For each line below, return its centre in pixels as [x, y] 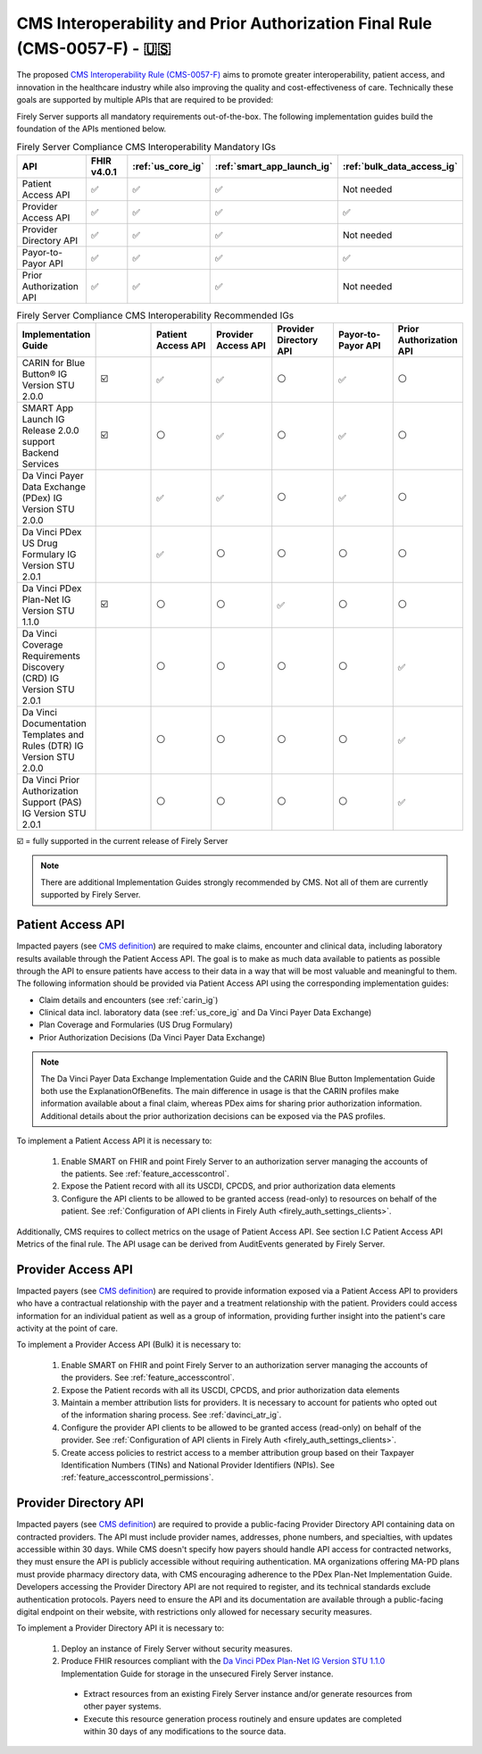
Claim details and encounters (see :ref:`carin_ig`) [129, 999]
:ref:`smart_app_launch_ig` [274, 166]
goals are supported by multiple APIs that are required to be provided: [145, 100]
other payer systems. [122, 1707]
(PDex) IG [42, 498]
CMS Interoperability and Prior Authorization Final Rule [224, 23]
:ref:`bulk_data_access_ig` [400, 166]
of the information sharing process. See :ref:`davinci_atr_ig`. [171, 1415]
